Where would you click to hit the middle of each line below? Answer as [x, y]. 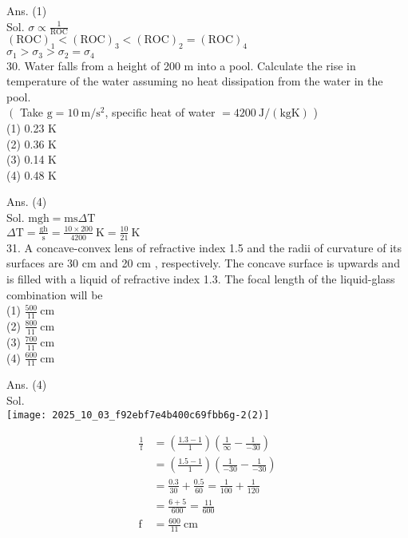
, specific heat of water [160, 112]
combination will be [55, 294]
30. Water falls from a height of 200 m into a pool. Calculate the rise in [181, 65]
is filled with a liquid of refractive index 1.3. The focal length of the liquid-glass [201, 278]
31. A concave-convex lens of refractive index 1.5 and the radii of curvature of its [204, 247]
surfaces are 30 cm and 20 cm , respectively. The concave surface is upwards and [203, 263]
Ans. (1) [27, 10]
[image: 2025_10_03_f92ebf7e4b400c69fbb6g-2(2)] [138, 415]
